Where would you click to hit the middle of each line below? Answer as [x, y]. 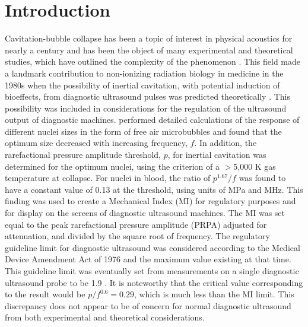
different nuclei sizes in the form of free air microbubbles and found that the [143, 131]
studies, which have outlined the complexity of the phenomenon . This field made [153, 61]
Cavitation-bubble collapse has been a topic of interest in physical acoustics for [149, 38]
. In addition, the [226, 143]
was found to [262, 178]
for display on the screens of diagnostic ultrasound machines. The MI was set [145, 213]
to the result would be [45, 294]
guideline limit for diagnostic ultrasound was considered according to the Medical [153, 247]
